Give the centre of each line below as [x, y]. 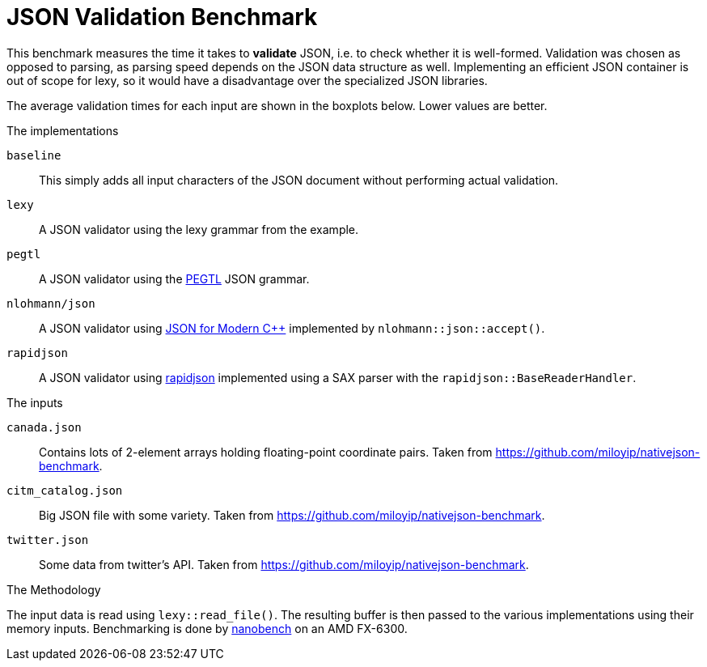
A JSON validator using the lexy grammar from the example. [199, 229]
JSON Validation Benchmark [162, 17]
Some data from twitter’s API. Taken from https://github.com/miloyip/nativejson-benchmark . [284, 564]
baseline [34, 155]
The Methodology [54, 589]
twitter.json [48, 540]
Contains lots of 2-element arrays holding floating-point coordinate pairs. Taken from [266, 452]
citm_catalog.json [65, 490]
